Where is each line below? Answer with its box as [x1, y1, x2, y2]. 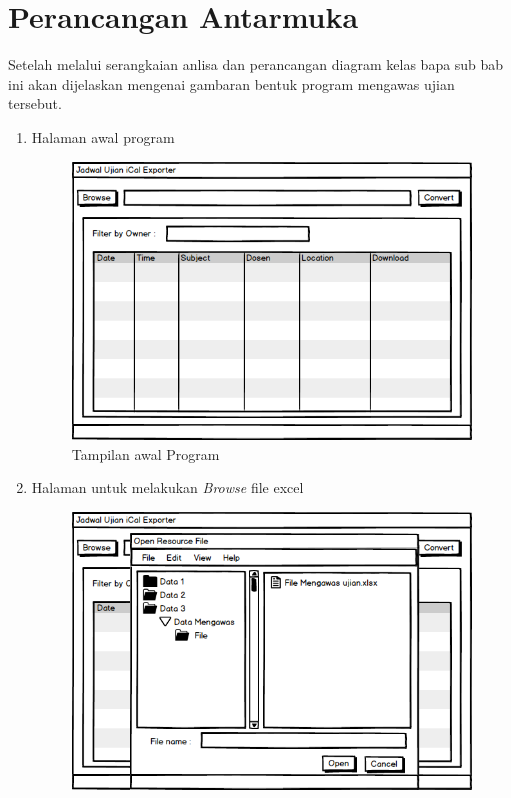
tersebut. [8, 93, 62, 114]
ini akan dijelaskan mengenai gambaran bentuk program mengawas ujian [8, 73, 455, 94]
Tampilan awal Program [71, 443, 220, 464]
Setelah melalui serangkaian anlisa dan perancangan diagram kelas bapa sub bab [8, 54, 504, 75]
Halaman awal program [31, 126, 175, 147]
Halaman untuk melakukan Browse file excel [31, 477, 304, 498]
